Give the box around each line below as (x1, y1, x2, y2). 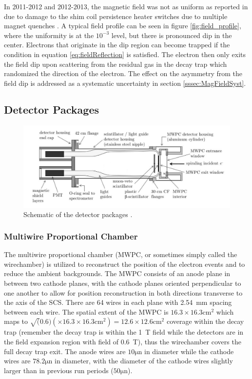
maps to (4, 316, 28, 326)
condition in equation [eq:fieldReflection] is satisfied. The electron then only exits (4, 49, 246, 59)
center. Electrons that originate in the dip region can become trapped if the (4, 40, 230, 50)
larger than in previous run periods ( (4, 365, 114, 375)
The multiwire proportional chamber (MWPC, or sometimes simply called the (4, 249, 237, 259)
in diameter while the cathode (144, 346, 234, 356)
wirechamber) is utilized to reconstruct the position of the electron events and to (4, 259, 245, 269)
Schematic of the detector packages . (23, 209, 133, 219)
